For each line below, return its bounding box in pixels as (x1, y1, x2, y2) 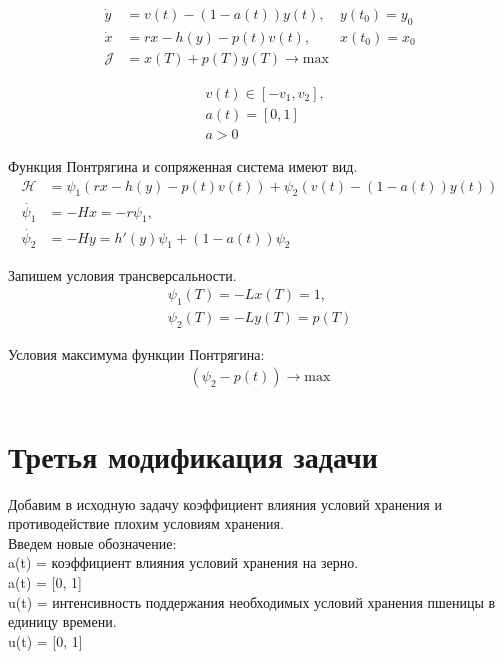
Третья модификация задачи (8, 435, 378, 476)
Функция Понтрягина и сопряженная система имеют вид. (8, 155, 358, 176)
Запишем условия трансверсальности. (8, 264, 237, 285)
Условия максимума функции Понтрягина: (8, 343, 265, 364)
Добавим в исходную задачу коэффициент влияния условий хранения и (8, 493, 442, 514)
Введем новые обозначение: (8, 532, 177, 553)
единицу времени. (8, 611, 117, 632)
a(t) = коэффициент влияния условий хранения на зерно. (8, 552, 359, 573)
